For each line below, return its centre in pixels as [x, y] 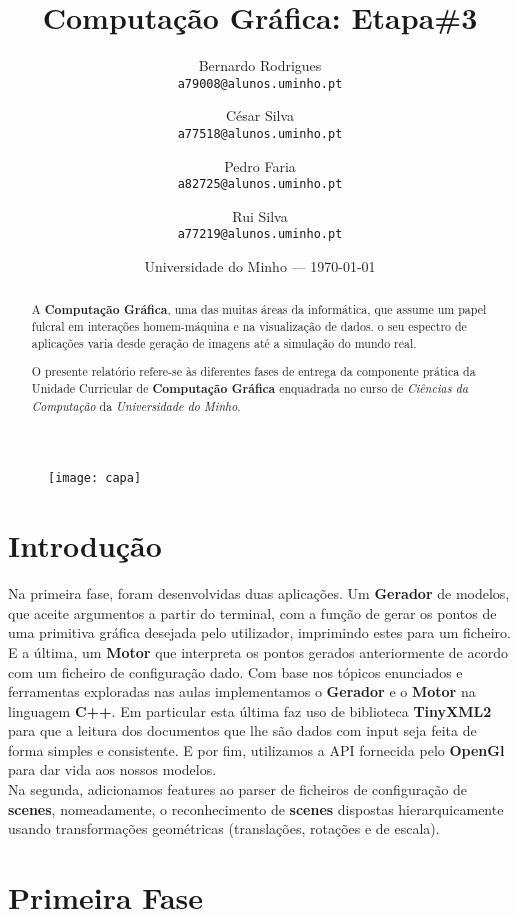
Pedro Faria [260, 165]
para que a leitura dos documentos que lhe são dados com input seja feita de [242, 730]
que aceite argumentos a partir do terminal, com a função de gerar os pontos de [252, 612]
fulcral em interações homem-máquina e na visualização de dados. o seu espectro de [249, 326]
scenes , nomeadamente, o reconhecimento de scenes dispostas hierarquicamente [256, 808]
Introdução [85, 545]
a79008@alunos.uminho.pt [260, 83]
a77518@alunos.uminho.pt [260, 133]
